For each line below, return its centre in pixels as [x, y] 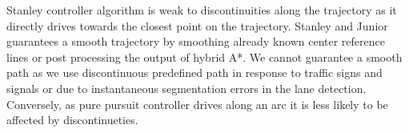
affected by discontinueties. [72, 120]
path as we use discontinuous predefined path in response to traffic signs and [194, 73]
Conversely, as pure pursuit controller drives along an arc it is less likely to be [197, 104]
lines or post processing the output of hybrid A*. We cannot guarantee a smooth [204, 56]
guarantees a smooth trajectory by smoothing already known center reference [196, 41]
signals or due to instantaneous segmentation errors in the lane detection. [186, 88]
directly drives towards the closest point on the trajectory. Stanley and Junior [197, 25]
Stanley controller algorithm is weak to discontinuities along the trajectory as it [202, 10]
